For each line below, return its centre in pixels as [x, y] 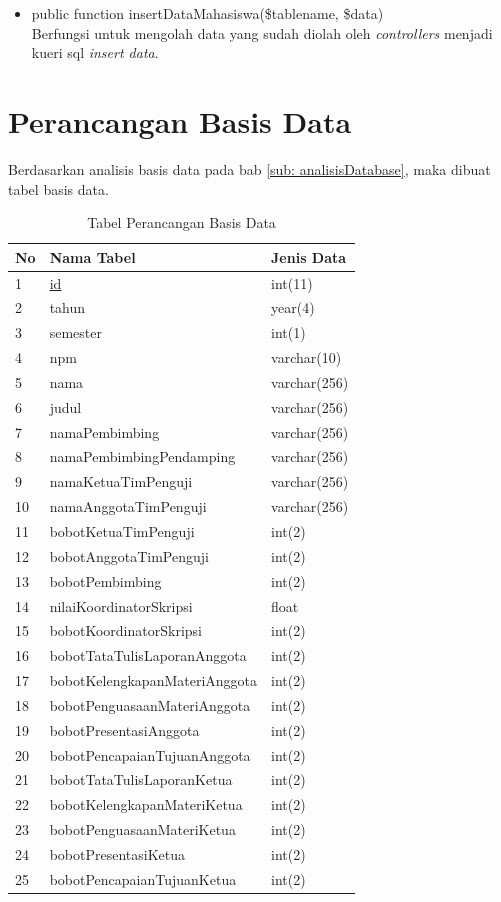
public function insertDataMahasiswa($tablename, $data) [207, 13]
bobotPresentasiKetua [117, 853]
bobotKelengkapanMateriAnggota [153, 680]
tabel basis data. [58, 188]
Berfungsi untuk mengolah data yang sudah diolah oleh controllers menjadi [262, 32]
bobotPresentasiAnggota [124, 729]
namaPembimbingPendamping [142, 456]
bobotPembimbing [105, 580]
